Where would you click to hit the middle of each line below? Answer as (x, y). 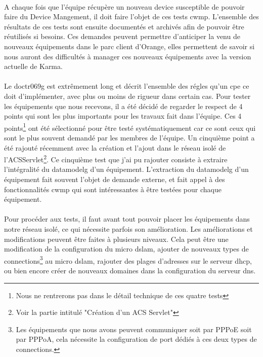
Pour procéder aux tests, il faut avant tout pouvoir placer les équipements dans (127, 219)
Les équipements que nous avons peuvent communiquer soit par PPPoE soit (134, 329)
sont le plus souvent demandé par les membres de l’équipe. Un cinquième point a (129, 137)
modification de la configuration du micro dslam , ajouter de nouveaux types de (126, 249)
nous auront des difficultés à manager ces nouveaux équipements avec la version (128, 56)
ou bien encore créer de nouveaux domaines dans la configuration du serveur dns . (130, 270)
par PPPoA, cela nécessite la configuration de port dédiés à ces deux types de (136, 339)
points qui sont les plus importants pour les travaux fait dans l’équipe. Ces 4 (123, 116)
